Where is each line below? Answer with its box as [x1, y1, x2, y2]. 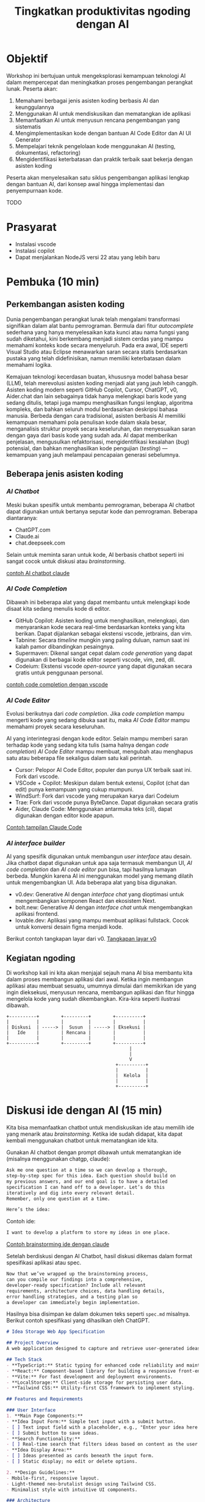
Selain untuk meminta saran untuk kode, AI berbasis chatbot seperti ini [6, 551, 184, 558]
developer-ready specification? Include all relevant [6, 1282, 146, 1288]
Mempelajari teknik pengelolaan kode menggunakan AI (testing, [15, 142, 176, 149]
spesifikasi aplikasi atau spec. [6, 1259, 81, 1266]
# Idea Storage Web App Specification [6, 1329, 105, 1335]
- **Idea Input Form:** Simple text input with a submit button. [6, 1418, 176, 1425]
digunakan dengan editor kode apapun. [15, 812, 115, 819]
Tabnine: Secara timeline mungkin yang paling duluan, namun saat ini [15, 636, 190, 644]
